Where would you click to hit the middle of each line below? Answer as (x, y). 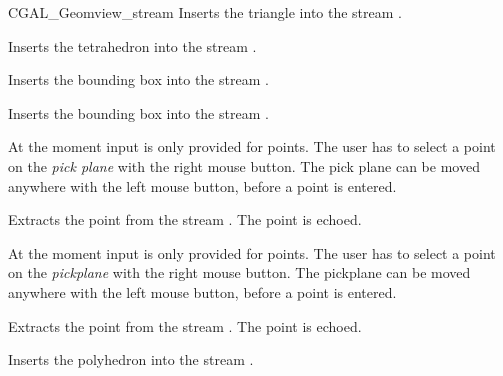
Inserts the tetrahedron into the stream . (132, 45)
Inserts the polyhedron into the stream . (131, 359)
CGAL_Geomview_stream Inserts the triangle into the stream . (205, 12)
